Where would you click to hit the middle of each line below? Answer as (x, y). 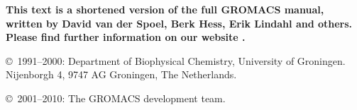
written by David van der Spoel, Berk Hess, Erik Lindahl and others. (179, 23)
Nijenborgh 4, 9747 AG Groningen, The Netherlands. (121, 74)
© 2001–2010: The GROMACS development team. (116, 98)
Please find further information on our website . (126, 37)
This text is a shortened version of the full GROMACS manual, (165, 9)
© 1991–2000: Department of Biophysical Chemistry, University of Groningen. (176, 60)
